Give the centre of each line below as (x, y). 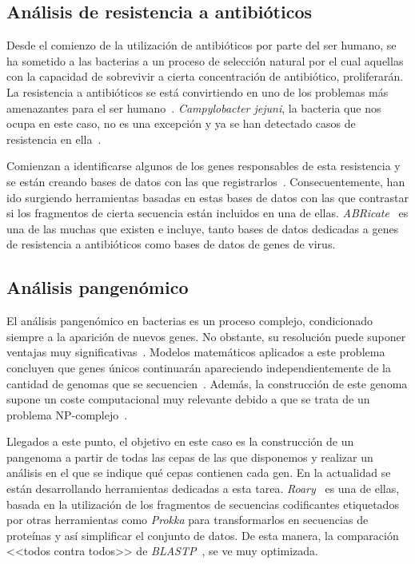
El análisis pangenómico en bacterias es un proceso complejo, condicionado (190, 321)
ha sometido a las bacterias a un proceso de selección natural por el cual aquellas (205, 60)
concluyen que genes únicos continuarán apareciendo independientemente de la (199, 367)
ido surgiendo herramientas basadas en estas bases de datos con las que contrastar (208, 197)
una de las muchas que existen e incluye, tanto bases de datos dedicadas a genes (203, 228)
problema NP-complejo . (67, 414)
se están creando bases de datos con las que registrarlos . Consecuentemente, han (206, 181)
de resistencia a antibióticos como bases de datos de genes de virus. (171, 244)
